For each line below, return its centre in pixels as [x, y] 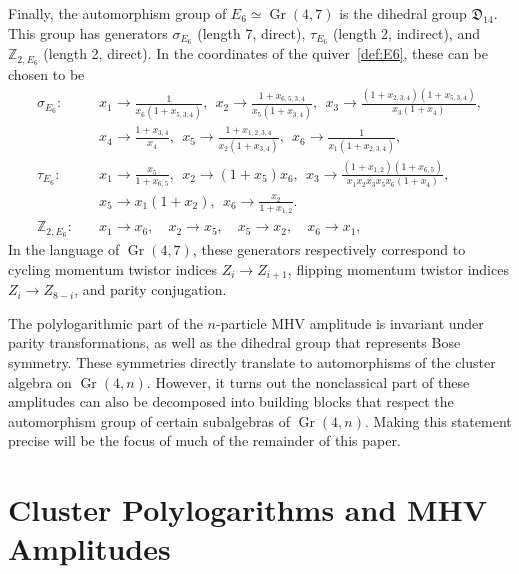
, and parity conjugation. [150, 289]
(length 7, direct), [251, 32]
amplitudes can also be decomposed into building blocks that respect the [231, 401]
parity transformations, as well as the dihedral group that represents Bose [234, 342]
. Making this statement [438, 420]
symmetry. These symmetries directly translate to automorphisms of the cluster [252, 361]
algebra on [40, 381]
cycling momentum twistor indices [113, 268]
